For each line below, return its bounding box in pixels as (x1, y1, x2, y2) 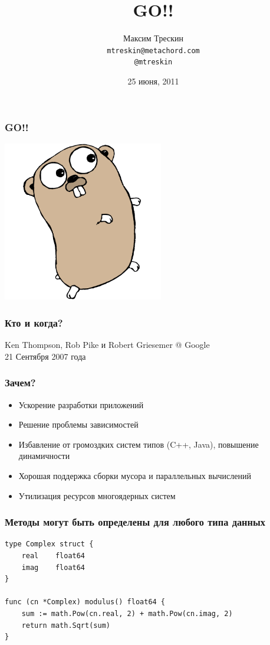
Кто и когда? (5, 315, 63, 330)
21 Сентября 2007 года (5, 350, 86, 362)
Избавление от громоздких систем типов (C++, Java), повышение (18, 438, 259, 450)
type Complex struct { (5, 540, 94, 549)
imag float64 (21, 563, 85, 572)
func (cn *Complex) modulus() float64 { (5, 598, 166, 607)
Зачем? (5, 375, 36, 390)
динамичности (18, 449, 70, 462)
